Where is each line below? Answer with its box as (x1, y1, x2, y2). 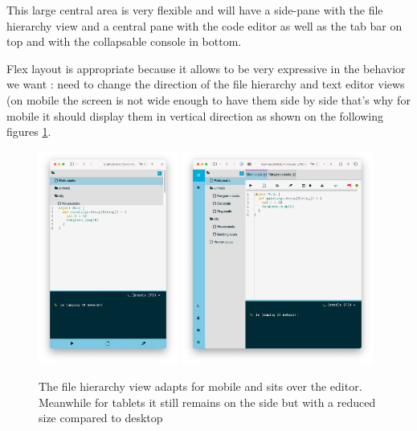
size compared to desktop (39, 409, 163, 426)
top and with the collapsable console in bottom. (6, 33, 242, 50)
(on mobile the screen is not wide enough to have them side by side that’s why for (6, 91, 411, 108)
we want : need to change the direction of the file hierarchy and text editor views (6, 76, 405, 92)
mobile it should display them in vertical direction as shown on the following (6, 107, 384, 124)
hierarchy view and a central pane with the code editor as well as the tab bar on (6, 17, 403, 34)
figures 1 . (6, 123, 51, 140)
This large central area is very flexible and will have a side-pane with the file (6, 2, 383, 18)
